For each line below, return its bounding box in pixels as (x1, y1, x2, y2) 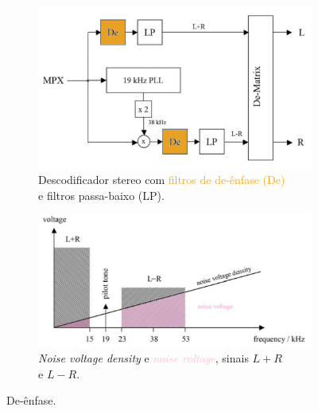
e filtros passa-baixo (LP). (38, 186, 165, 203)
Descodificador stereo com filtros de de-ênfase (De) (38, 171, 285, 188)
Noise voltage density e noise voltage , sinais (38, 350, 249, 366)
